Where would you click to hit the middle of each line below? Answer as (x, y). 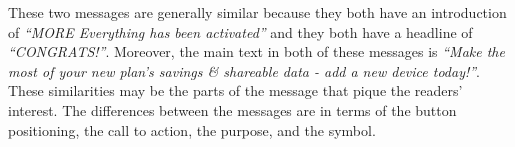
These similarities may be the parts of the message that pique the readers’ (235, 90)
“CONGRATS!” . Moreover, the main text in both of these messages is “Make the (256, 51)
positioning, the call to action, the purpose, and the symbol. (192, 129)
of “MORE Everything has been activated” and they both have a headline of (240, 31)
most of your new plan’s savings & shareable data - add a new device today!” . (244, 70)
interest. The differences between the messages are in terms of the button (232, 109)
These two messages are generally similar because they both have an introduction (257, 12)
